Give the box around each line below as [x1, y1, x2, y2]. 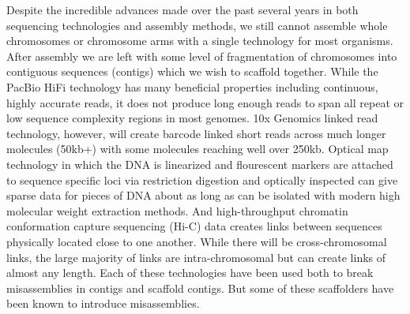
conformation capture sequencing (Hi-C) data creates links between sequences [6, 218, 382, 234]
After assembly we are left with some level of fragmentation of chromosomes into [6, 47, 397, 64]
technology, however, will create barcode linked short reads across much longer [6, 125, 386, 141]
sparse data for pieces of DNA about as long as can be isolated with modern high [6, 187, 401, 204]
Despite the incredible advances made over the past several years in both [6, 2, 359, 17]
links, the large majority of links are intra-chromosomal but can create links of [6, 249, 386, 265]
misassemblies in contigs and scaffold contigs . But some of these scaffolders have [6, 279, 394, 296]
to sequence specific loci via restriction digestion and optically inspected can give [6, 171, 398, 188]
